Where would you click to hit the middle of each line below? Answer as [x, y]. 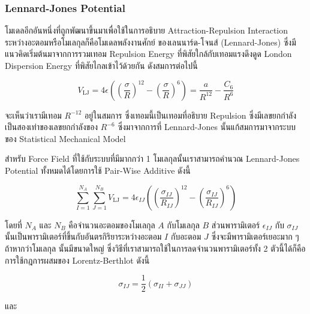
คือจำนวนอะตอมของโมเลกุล [112, 224]
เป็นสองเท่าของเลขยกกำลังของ [52, 127]
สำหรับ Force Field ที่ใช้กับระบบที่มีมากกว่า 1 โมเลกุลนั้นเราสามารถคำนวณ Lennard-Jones [152, 158]
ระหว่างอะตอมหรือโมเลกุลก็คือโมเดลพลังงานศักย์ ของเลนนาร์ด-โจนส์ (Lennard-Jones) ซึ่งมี [151, 42]
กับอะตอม [186, 236]
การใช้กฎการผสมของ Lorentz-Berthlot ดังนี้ [77, 260]
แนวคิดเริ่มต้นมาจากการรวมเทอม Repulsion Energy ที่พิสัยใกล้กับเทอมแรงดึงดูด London [148, 54]
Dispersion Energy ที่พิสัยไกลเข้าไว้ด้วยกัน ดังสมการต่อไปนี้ [101, 65]
